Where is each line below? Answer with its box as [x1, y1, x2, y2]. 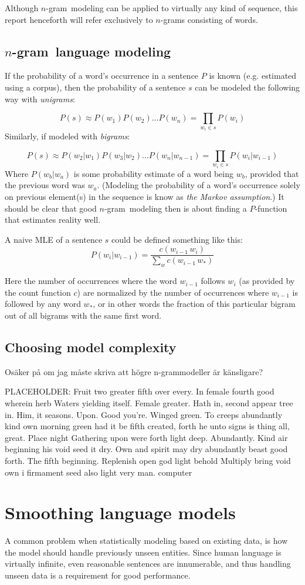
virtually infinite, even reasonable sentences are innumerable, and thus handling [5, 557, 291, 570]
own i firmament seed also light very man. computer [5, 466, 192, 478]
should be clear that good [5, 202, 97, 214]
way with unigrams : [5, 92, 75, 105]
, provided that [245, 167, 299, 179]
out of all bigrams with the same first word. [5, 309, 162, 322]
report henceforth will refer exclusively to [5, 13, 153, 25]
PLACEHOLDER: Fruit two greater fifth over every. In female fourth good [5, 385, 274, 397]
